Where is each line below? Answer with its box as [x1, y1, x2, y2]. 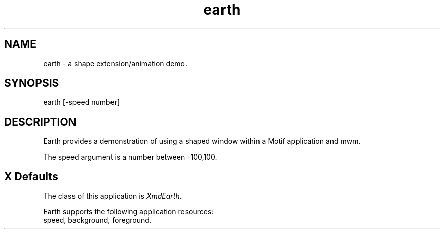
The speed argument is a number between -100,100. [43, 152, 217, 162]
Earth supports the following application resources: [43, 207, 214, 216]
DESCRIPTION [4, 115, 77, 128]
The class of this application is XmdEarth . [43, 191, 182, 201]
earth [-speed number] [43, 98, 120, 107]
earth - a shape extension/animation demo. [43, 59, 187, 68]
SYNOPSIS [4, 76, 59, 90]
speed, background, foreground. [43, 216, 152, 225]
